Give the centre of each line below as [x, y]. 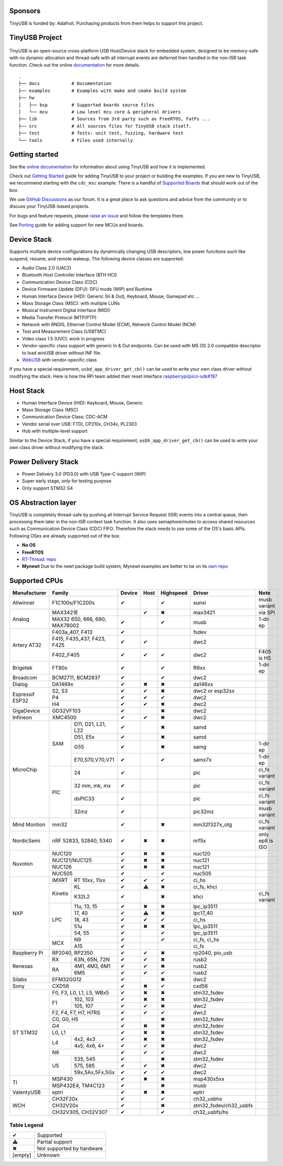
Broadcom [25, 678]
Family [60, 593]
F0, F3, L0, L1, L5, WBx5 [81, 993]
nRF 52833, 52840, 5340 [82, 841]
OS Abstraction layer [43, 502]
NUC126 [62, 867]
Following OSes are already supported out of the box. [65, 535]
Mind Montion [29, 825]
